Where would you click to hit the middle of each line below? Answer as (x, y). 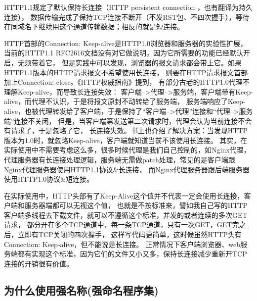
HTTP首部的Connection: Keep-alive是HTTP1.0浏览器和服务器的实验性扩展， (126, 43)
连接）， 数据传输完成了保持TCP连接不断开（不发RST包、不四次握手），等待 (127, 17)
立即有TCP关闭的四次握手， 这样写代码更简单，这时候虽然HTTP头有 (129, 234)
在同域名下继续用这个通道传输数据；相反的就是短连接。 (94, 26)
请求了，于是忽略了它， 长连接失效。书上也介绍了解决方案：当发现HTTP (129, 130)
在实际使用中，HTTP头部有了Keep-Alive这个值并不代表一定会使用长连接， (124, 195)
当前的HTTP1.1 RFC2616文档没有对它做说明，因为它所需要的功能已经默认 (124, 53)
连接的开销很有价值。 (39, 263)
